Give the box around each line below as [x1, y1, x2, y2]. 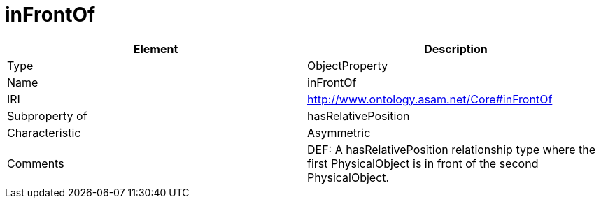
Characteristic [7, 125, 81, 140]
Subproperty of [7, 108, 87, 123]
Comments [7, 156, 64, 170]
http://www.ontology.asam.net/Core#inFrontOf [307, 92, 553, 106]
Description [424, 41, 488, 56]
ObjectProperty [307, 58, 388, 73]
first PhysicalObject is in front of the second [307, 156, 539, 170]
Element [133, 41, 178, 56]
